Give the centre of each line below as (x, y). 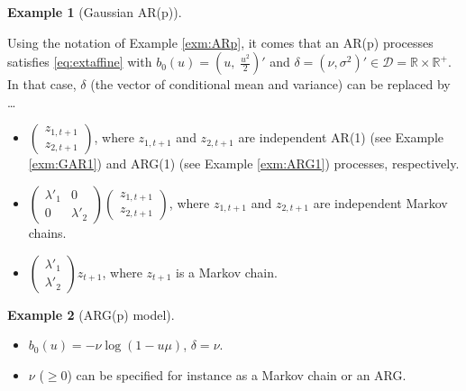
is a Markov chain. (226, 272)
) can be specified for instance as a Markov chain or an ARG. (237, 374)
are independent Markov (380, 202)
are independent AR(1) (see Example (341, 137)
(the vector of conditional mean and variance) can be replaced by (270, 84)
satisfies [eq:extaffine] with (80, 62)
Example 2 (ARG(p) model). (91, 314)
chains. (47, 232)
